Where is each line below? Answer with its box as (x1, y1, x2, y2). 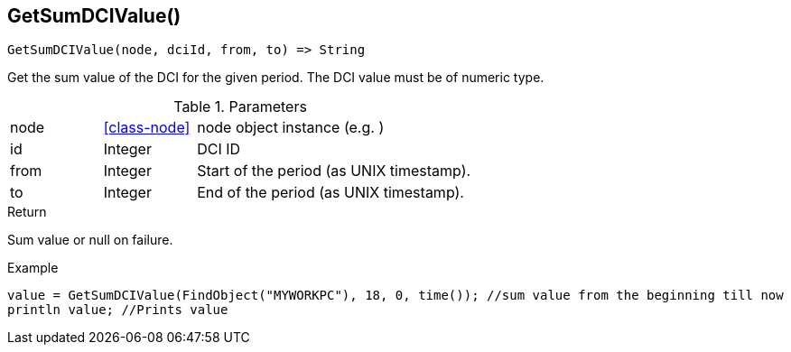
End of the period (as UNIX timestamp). (197, 183, 464, 202)
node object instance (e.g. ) (197, 118, 385, 137)
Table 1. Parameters (173, 97, 307, 116)
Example (7, 260, 59, 276)
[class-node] (103, 118, 191, 137)
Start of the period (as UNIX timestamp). (197, 162, 471, 181)
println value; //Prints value (7, 302, 228, 318)
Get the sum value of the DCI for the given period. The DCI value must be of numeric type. (7, 69, 544, 86)
